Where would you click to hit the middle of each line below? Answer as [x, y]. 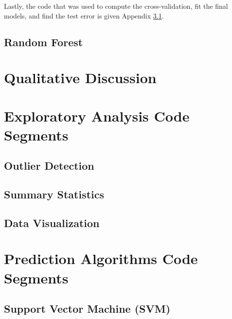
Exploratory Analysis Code [97, 115]
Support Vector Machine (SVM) [87, 309]
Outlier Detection [49, 166]
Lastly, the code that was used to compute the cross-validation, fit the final [116, 6]
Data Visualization [52, 222]
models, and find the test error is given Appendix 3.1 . [84, 15]
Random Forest [44, 42]
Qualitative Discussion [80, 78]
